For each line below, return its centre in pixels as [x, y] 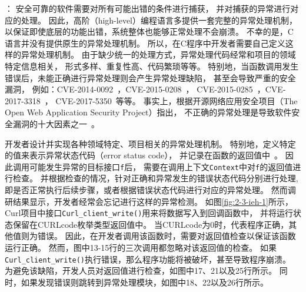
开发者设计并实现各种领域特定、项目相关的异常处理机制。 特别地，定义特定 [150, 143]
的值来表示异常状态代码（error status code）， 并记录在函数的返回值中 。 [144, 155]
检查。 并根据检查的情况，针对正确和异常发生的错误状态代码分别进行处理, [155, 178]
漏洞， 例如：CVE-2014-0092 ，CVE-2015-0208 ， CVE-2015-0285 [129, 89]
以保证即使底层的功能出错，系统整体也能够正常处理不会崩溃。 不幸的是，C [149, 31]
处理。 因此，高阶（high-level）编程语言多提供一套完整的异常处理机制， [159, 20]
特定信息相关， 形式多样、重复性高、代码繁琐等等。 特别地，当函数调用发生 [152, 66]
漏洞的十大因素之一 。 [56, 123]
